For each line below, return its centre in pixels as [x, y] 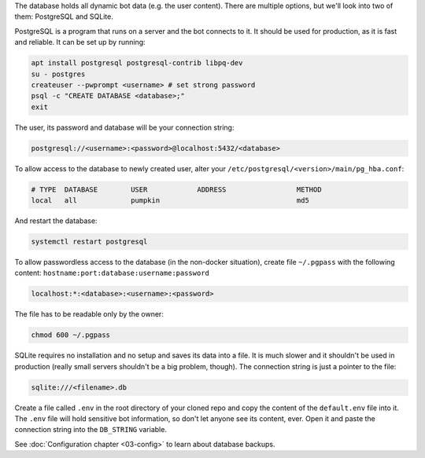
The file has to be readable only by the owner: [89, 314]
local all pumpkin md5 [170, 201]
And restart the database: [56, 221]
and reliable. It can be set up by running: [80, 42]
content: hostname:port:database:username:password [112, 273]
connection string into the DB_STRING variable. [91, 430]
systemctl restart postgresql [89, 242]
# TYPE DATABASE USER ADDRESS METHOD [176, 189]
